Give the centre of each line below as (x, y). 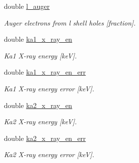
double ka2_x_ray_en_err (45, 138)
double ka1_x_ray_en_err (45, 72)
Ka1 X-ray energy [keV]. (41, 55)
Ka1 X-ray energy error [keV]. (49, 88)
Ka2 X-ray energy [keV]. (41, 122)
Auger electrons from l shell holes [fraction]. (70, 22)
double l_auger (27, 6)
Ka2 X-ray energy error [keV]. (49, 154)
